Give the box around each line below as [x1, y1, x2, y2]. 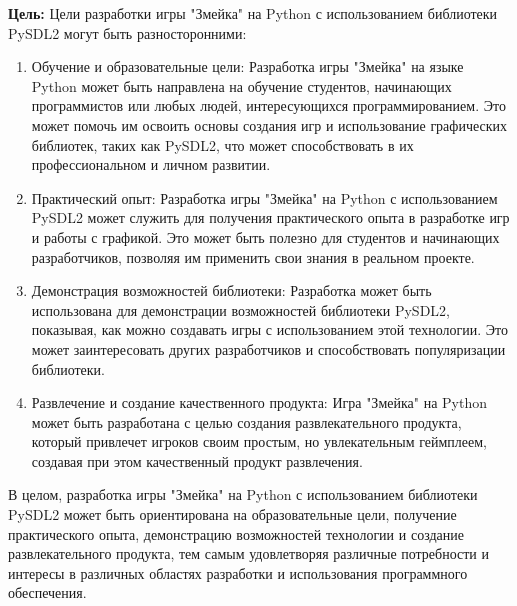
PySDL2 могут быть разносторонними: [8, 22, 247, 43]
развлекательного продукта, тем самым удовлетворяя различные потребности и [8, 543, 490, 564]
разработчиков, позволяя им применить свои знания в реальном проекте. [31, 246, 475, 267]
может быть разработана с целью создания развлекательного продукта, [31, 411, 462, 432]
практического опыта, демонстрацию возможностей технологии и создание [8, 523, 464, 544]
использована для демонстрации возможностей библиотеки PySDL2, [31, 299, 450, 320]
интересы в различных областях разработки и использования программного [8, 562, 468, 583]
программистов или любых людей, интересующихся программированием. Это [31, 95, 506, 116]
